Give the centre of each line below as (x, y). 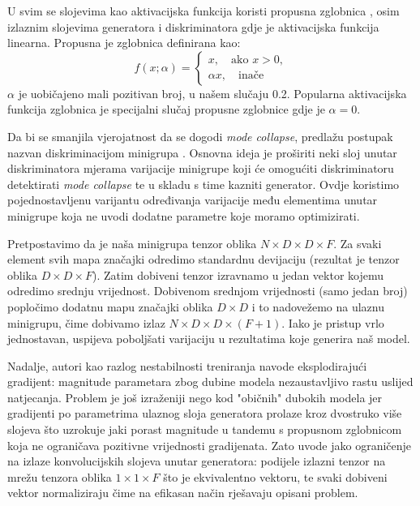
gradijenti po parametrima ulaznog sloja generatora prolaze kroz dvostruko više (205, 413)
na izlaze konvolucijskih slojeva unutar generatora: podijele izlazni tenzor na (197, 461)
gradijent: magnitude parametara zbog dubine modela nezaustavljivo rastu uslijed (210, 382)
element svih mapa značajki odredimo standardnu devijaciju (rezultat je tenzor (204, 259)
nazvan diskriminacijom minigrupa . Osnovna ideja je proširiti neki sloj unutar (202, 152)
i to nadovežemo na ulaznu (318, 306)
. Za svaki (358, 243)
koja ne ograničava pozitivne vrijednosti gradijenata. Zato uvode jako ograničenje (210, 445)
